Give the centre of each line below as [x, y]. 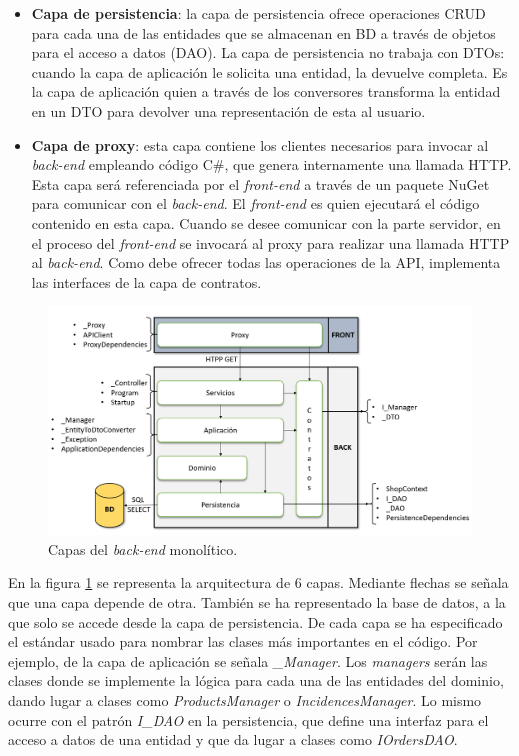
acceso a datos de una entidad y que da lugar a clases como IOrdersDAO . [233, 739]
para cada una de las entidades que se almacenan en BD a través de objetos [263, 32]
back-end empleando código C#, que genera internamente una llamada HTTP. [271, 164]
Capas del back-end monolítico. [143, 548]
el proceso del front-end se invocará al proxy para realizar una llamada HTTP [270, 242]
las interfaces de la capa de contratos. [146, 281]
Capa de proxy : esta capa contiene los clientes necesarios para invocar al [260, 144]
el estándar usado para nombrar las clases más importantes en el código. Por [243, 641]
